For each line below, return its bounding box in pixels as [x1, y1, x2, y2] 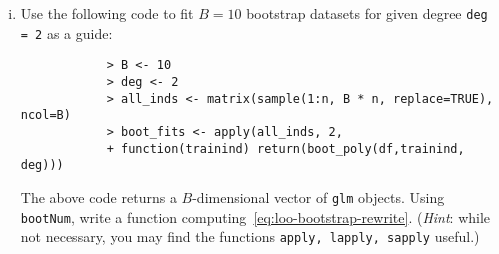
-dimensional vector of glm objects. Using [192, 186, 445, 207]
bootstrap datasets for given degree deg [246, 3, 488, 23]
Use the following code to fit [20, 3, 194, 23]
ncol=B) [20, 108, 71, 123]
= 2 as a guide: [20, 22, 113, 43]
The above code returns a [20, 186, 177, 207]
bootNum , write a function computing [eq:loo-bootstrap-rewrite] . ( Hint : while [20, 206, 491, 227]
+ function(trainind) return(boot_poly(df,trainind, [106, 141, 465, 156]
